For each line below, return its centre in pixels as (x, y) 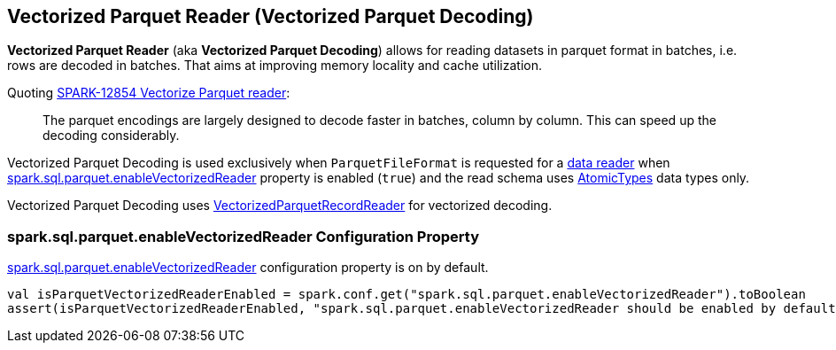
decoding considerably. (111, 136)
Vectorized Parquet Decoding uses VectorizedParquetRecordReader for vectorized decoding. (280, 206)
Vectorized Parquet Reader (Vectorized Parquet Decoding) (271, 16)
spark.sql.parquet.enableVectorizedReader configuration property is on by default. (248, 268)
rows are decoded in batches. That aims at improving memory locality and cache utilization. (275, 66)
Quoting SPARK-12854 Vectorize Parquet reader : (149, 93)
